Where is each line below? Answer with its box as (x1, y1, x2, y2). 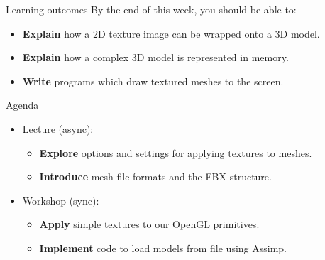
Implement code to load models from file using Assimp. (39, 240, 287, 255)
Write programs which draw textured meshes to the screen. (22, 73, 284, 88)
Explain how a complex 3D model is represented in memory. (22, 50, 289, 65)
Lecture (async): (22, 121, 94, 136)
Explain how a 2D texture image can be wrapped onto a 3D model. (22, 26, 320, 40)
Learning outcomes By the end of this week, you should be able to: (6, 2, 297, 16)
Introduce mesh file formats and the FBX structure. (39, 169, 272, 184)
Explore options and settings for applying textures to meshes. (39, 145, 312, 160)
